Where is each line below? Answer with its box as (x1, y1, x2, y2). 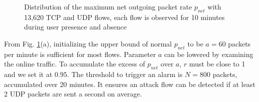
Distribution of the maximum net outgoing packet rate (24, 1, 192, 11)
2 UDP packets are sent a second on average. (4, 88, 142, 99)
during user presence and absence (24, 21, 127, 32)
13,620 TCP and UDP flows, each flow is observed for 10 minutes (24, 11, 225, 22)
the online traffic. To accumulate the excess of (4, 58, 145, 69)
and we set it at (4, 69, 53, 79)
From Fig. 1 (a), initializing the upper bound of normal (4, 38, 172, 48)
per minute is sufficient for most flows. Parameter (4, 48, 156, 59)
